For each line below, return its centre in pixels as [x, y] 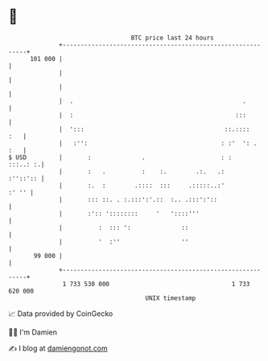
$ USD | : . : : [120, 157]
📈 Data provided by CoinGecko [61, 314]
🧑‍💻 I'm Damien [33, 332]
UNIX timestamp [171, 298]
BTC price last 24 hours [173, 38]
